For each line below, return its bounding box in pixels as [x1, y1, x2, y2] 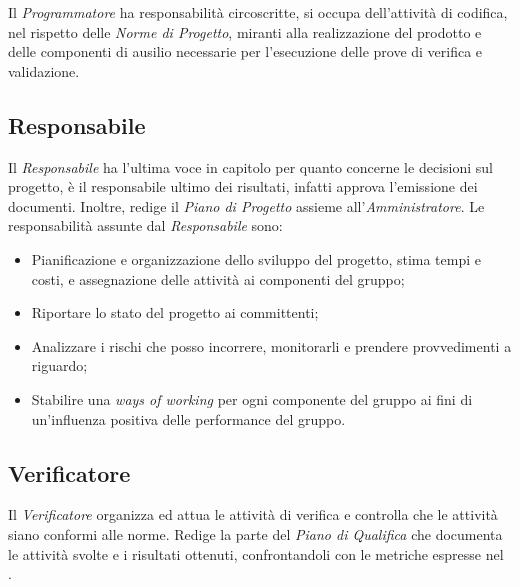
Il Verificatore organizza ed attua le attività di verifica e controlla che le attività [8, 504, 498, 525]
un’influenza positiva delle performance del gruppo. [31, 408, 346, 429]
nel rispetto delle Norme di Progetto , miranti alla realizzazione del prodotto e [8, 21, 482, 42]
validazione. [8, 60, 80, 81]
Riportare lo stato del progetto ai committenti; [31, 302, 319, 323]
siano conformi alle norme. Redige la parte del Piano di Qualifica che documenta [8, 523, 503, 544]
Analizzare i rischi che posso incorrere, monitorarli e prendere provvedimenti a [31, 335, 512, 356]
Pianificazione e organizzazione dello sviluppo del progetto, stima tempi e [31, 248, 481, 269]
